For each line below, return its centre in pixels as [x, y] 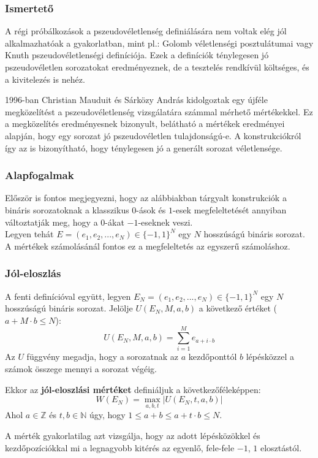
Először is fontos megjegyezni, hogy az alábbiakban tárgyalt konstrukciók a [146, 198]
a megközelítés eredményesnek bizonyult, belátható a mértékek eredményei [145, 124]
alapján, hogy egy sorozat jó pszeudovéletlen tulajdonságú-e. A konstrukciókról [153, 135]
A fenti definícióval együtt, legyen [68, 296]
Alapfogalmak [40, 175]
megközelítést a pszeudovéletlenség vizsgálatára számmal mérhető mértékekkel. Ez [159, 111]
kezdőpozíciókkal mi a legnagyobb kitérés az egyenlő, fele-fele [120, 447]
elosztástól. [281, 447]
